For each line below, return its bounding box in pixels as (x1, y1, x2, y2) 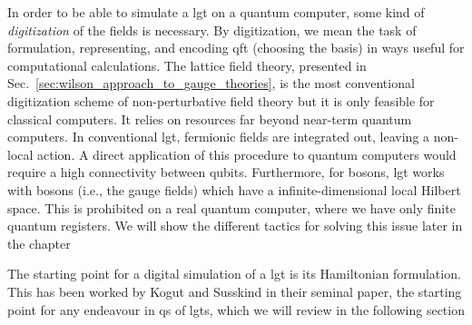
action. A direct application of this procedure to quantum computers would (37, 144, 457, 163)
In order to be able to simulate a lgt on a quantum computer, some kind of (7, 3, 425, 21)
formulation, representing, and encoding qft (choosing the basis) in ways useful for (7, 38, 465, 57)
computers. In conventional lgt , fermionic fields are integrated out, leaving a (7, 127, 430, 146)
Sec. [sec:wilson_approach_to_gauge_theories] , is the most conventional (7, 74, 415, 93)
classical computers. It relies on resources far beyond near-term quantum (7, 109, 412, 128)
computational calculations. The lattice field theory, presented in (7, 55, 367, 74)
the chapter (7, 233, 71, 252)
